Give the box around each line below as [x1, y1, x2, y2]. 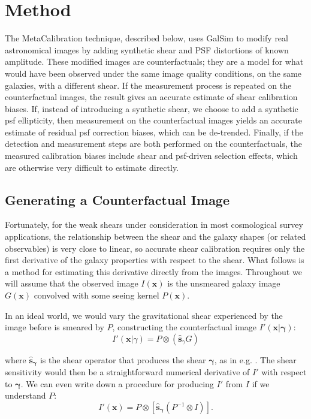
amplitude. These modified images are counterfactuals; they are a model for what [5, 55, 304, 68]
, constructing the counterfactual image [112, 321, 257, 333]
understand [5, 389, 46, 402]
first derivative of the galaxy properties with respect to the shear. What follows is [5, 254, 304, 266]
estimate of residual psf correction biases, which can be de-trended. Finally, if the [5, 125, 303, 138]
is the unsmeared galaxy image [167, 277, 280, 290]
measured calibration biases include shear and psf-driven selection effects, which [5, 149, 298, 162]
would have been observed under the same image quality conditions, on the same [5, 67, 302, 79]
